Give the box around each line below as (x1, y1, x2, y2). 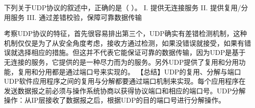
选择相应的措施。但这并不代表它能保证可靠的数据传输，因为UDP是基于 (17, 47, 246, 57)
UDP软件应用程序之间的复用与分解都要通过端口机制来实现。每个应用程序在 (4, 76, 246, 86)
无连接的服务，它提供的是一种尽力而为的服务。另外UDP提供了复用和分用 (4, 56, 239, 67)
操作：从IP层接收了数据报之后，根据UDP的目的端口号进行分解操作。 (4, 95, 226, 105)
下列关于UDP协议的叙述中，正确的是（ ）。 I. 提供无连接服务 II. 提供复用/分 (4, 2, 248, 12)
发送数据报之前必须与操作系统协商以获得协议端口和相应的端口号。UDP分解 (4, 85, 246, 95)
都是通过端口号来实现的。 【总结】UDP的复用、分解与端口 (51, 66, 241, 76)
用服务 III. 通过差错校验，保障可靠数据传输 (4, 12, 142, 22)
